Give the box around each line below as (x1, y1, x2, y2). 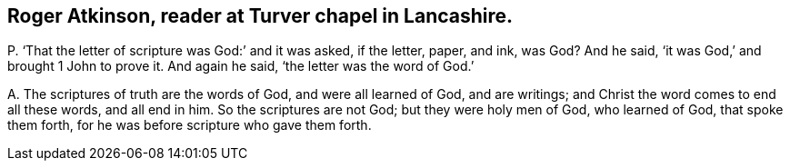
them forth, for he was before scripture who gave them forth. (7, 117, 372, 133)
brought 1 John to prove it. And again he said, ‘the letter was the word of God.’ (7, 58, 475, 74)
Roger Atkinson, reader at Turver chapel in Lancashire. (7, 5, 514, 27)
